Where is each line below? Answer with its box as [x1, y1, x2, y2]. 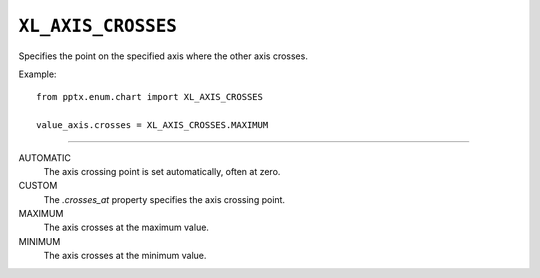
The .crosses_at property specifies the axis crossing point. [43, 193, 285, 205]
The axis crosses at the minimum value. [43, 250, 207, 262]
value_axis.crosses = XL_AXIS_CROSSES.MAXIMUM [36, 120, 269, 131]
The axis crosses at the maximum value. [43, 221, 210, 234]
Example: [18, 68, 57, 80]
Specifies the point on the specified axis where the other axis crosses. [18, 50, 309, 62]
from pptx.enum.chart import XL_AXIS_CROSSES [36, 91, 264, 103]
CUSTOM [18, 180, 58, 192]
